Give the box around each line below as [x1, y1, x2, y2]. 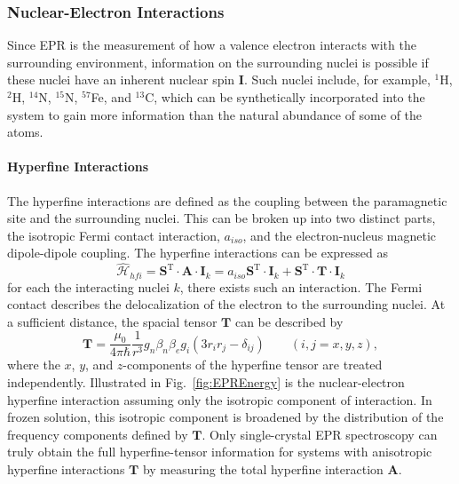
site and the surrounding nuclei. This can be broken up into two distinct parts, [7, 209, 436, 227]
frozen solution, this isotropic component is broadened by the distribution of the [7, 408, 444, 426]
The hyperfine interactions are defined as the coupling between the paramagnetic [7, 191, 447, 210]
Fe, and [91, 88, 131, 106]
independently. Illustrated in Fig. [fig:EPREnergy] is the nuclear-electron [7, 373, 405, 392]
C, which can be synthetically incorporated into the [145, 88, 425, 106]
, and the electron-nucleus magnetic [242, 226, 437, 244]
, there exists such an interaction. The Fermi [179, 277, 423, 296]
